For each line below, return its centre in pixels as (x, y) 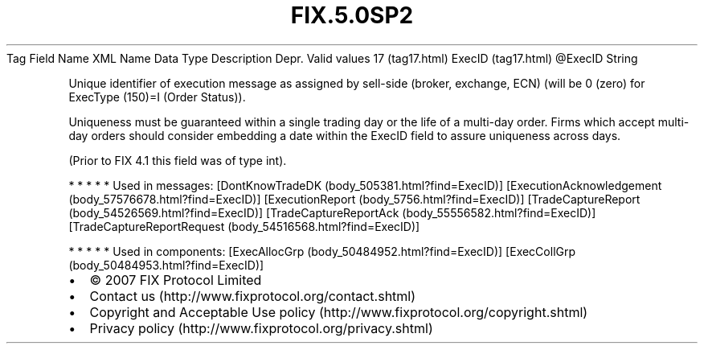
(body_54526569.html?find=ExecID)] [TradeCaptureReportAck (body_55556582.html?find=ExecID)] (332, 212)
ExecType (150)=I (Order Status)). (157, 97)
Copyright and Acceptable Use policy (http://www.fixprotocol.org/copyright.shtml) (339, 312)
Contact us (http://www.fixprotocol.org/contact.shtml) (253, 296)
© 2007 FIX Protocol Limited (176, 280)
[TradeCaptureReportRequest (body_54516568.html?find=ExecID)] (244, 226)
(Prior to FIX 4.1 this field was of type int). (178, 160)
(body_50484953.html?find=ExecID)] (166, 265)
